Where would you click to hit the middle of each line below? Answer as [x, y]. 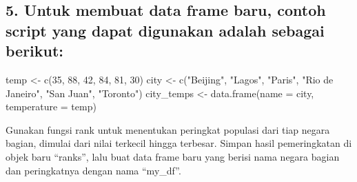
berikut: [35, 51]
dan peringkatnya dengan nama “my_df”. [93, 170]
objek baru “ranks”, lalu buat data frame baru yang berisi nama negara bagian [173, 156]
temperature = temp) [51, 107]
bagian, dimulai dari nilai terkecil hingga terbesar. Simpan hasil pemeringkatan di [179, 143]
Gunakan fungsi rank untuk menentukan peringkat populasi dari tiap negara [168, 129]
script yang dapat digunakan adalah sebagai [165, 30]
